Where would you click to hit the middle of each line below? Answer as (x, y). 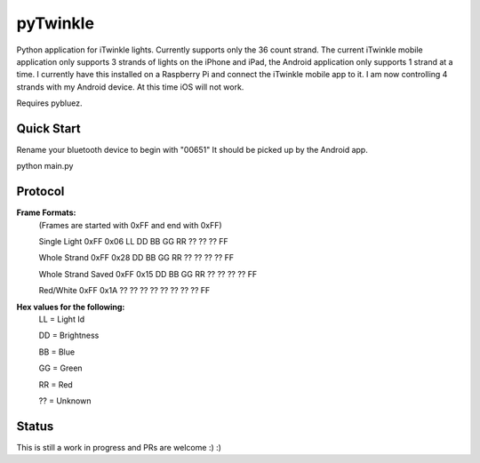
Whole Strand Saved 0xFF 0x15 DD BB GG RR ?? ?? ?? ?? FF (148, 274)
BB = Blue (57, 352)
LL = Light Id (61, 319)
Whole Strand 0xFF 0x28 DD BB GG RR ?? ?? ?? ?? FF (136, 258)
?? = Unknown (65, 401)
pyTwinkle (56, 23)
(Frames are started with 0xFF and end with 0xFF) (130, 225)
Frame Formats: (46, 212)
